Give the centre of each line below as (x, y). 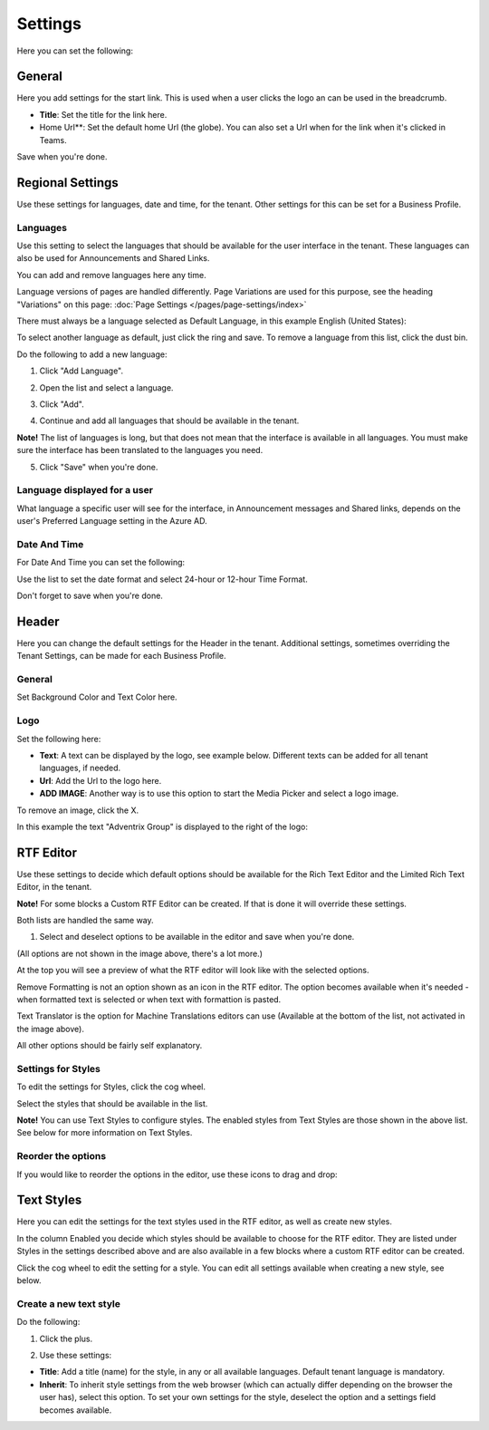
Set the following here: (59, 739)
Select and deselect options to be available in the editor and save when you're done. (197, 937)
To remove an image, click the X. (78, 810)
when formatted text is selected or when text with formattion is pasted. (149, 999)
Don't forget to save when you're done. (90, 595)
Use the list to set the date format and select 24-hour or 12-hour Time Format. (162, 579)
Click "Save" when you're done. (99, 467)
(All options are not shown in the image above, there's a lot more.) (139, 953)
